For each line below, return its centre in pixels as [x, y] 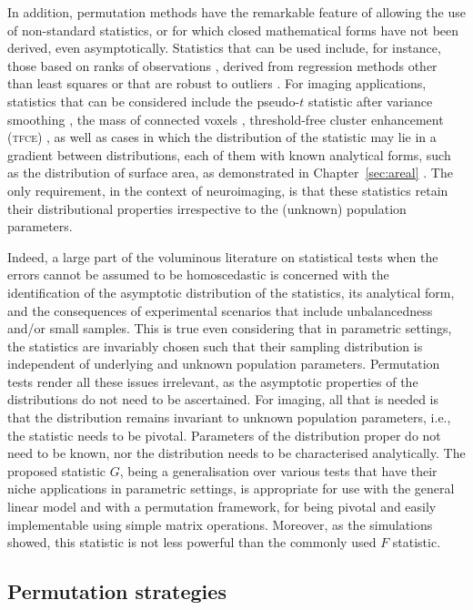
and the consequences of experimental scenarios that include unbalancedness [220, 310]
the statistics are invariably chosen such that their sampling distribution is [215, 346]
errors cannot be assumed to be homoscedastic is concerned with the [198, 274]
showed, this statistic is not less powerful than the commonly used [192, 542]
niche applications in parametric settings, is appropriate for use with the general [231, 488]
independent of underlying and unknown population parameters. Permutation [224, 364]
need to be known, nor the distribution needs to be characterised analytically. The [236, 453]
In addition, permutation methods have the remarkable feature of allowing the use [236, 12]
